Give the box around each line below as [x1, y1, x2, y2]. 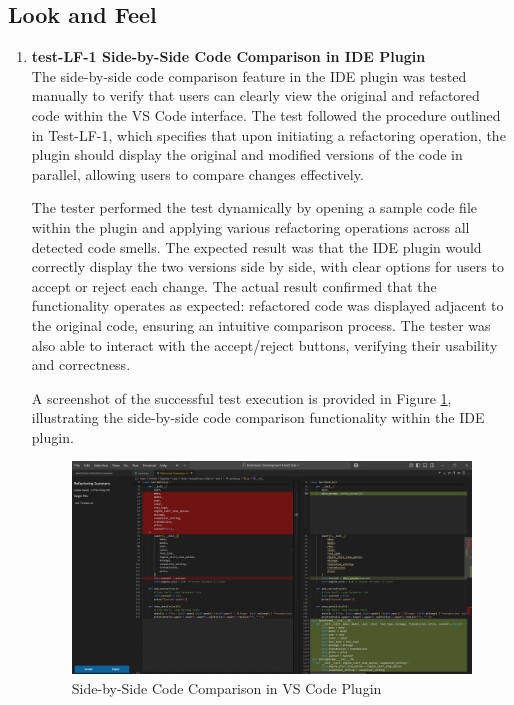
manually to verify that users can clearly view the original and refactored [31, 85, 480, 106]
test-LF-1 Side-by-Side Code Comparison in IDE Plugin [31, 46, 426, 67]
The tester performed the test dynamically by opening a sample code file [31, 197, 478, 218]
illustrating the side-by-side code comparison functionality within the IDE [31, 407, 485, 428]
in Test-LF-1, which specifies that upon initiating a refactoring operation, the [31, 124, 506, 145]
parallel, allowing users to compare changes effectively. [31, 163, 364, 184]
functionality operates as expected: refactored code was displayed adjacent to [31, 295, 504, 316]
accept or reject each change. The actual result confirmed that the [31, 275, 437, 296]
